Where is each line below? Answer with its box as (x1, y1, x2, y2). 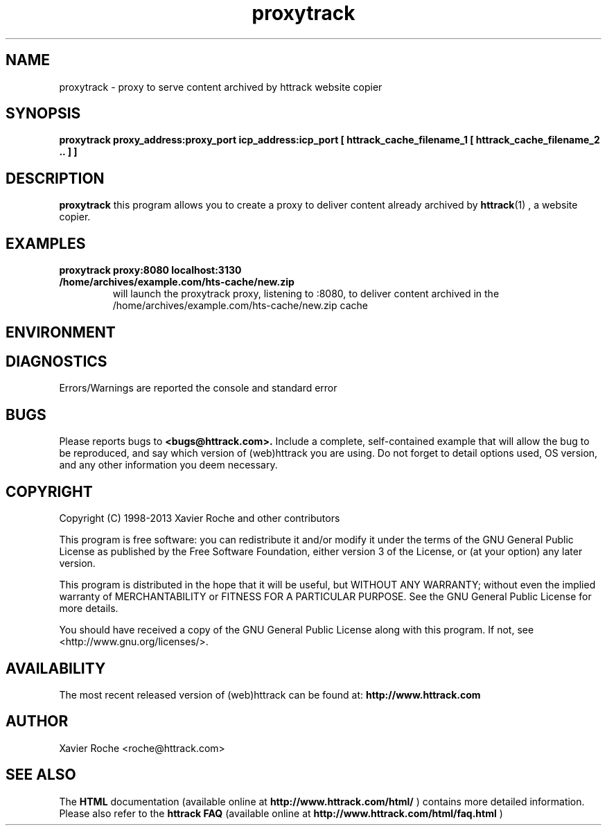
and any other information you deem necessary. (59, 459, 278, 471)
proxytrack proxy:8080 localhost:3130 (59, 264, 242, 277)
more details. (59, 602, 118, 615)
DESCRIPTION (6, 169, 105, 187)
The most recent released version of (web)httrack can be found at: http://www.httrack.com (59, 688, 481, 701)
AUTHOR (6, 712, 69, 731)
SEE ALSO (6, 766, 76, 784)
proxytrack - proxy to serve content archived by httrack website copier (59, 80, 382, 93)
